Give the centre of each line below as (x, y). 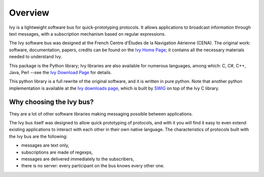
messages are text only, (45, 145)
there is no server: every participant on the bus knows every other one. (93, 166)
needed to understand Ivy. (35, 57)
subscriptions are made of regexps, (57, 152)
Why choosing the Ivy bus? (51, 102)
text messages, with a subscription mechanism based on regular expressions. (88, 34)
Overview (29, 13)
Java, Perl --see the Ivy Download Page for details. (60, 72)
